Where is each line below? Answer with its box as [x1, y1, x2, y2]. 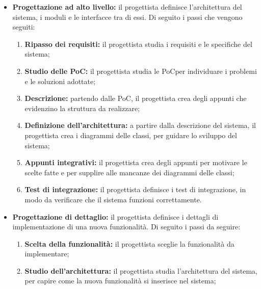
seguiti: [12, 21, 35, 32]
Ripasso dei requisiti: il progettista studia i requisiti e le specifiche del [24, 38, 252, 49]
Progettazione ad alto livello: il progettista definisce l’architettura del [12, 2, 242, 12]
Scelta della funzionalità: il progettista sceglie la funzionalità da [24, 238, 234, 249]
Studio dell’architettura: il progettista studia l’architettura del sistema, [24, 265, 257, 276]
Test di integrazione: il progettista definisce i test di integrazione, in [24, 184, 246, 195]
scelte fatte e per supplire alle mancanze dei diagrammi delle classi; [24, 167, 234, 177]
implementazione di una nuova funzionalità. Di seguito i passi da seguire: [12, 221, 241, 232]
